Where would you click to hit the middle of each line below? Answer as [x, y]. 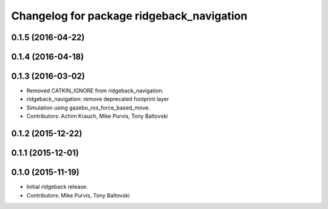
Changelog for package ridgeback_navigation [129, 16]
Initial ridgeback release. [57, 187]
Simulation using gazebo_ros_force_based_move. [88, 108]
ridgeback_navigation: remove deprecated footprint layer [98, 99]
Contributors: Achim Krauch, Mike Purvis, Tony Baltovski [97, 116]
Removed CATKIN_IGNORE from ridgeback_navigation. [95, 91]
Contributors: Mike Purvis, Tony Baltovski [78, 195]
